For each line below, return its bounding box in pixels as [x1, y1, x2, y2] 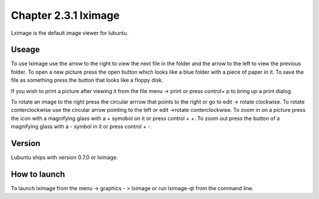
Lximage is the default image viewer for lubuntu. [11, 29, 129, 37]
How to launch [11, 169, 65, 179]
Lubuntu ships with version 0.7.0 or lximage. [11, 154, 118, 161]
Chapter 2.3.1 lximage [11, 9, 120, 22]
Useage [11, 45, 40, 55]
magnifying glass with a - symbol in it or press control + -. [11, 123, 152, 130]
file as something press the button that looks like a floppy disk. [11, 77, 164, 84]
